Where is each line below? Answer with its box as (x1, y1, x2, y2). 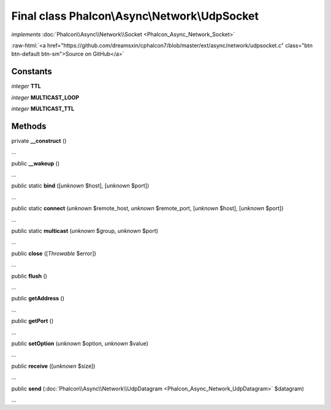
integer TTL (11, 83, 41, 90)
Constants (11, 66, 52, 77)
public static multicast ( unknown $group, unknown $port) (11, 227, 159, 235)
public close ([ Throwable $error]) (11, 249, 96, 257)
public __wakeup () (11, 159, 60, 167)
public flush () (11, 272, 47, 279)
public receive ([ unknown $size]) (11, 362, 96, 370)
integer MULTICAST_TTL (11, 105, 75, 113)
